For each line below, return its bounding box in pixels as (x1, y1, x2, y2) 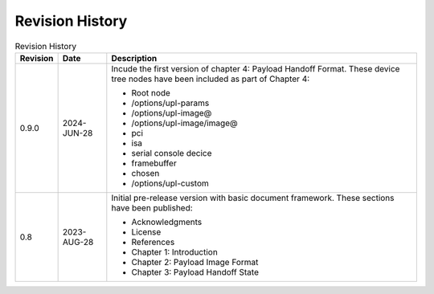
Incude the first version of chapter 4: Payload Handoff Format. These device (111, 63, 400, 74)
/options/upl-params (131, 97, 210, 108)
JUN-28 (62, 127, 93, 138)
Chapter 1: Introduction (131, 246, 219, 257)
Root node (131, 87, 170, 98)
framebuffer (131, 157, 177, 169)
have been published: (111, 202, 193, 213)
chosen (131, 167, 160, 178)
